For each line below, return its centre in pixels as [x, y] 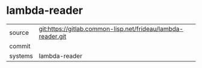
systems [21, 56]
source [19, 32]
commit [20, 46]
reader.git [53, 36]
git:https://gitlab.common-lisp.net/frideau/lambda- [111, 29]
